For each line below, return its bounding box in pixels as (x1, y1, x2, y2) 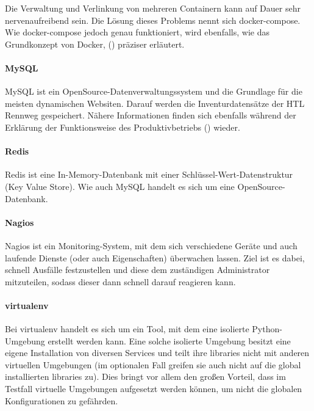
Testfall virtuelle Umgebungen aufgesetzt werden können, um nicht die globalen (5, 382, 302, 395)
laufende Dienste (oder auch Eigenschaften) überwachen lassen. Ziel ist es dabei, (5, 251, 305, 264)
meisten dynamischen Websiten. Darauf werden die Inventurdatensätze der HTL (5, 96, 305, 109)
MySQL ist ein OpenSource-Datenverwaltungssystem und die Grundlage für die (5, 85, 302, 98)
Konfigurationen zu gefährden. (5, 394, 118, 407)
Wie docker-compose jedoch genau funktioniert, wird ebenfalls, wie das (5, 26, 269, 38)
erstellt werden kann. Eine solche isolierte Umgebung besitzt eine (48, 334, 291, 347)
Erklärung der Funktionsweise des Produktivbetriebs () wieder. (5, 120, 240, 133)
